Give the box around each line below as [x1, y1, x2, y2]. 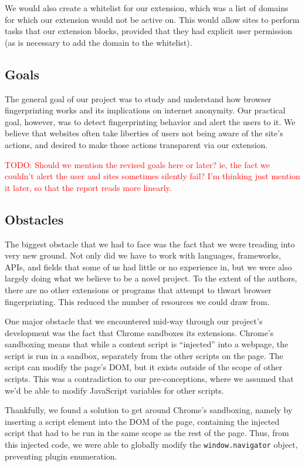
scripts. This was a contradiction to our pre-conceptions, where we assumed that [5, 373, 294, 385]
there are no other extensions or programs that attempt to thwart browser [5, 283, 272, 296]
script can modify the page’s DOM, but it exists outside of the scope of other [5, 361, 283, 373]
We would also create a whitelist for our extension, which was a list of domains [5, 2, 289, 14]
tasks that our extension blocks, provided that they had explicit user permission [5, 25, 292, 37]
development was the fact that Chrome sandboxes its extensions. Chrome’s [5, 326, 274, 338]
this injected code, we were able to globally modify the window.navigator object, [5, 438, 298, 451]
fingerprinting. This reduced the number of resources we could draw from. [5, 295, 270, 307]
